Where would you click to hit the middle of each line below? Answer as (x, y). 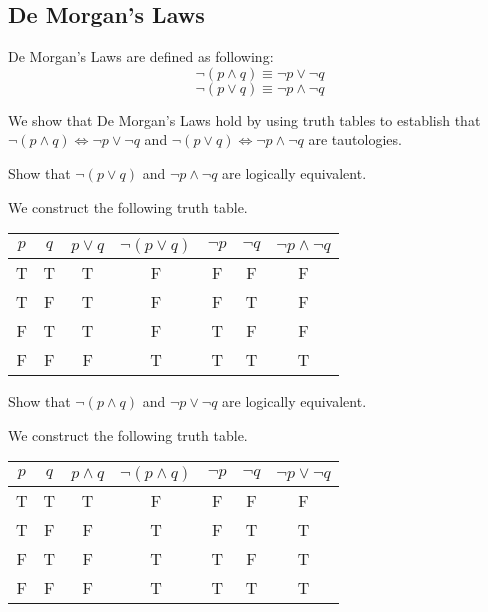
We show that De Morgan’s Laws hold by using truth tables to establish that (244, 119)
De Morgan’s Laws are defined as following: (141, 56)
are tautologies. (355, 139)
